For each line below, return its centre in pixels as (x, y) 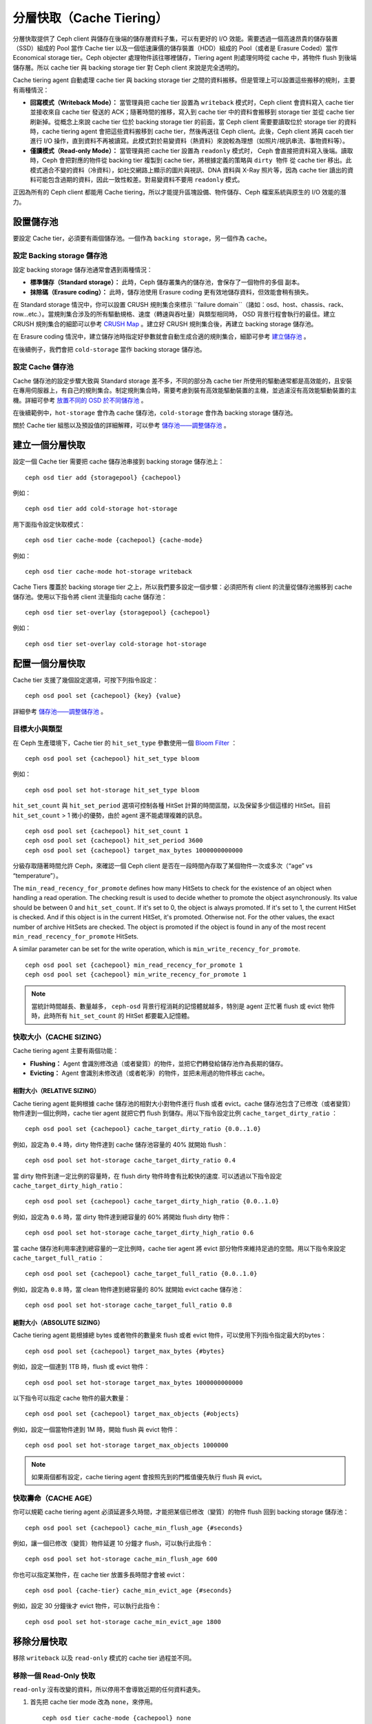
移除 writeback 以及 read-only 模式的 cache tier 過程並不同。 (104, 1658)
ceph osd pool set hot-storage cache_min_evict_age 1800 (123, 1622)
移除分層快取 (40, 1641)
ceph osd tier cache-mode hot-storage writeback (108, 571)
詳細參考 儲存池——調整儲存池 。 (60, 711)
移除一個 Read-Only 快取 (54, 1676)
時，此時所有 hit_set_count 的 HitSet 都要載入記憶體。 (112, 1016)
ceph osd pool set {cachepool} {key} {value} (103, 696)
